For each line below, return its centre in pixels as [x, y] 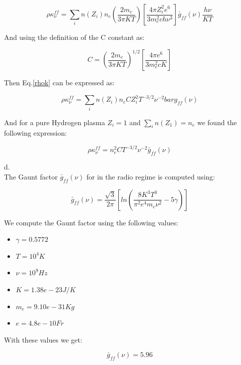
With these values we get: [43, 339]
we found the [217, 122]
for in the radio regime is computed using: [151, 176]
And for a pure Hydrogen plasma [55, 122]
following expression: [35, 133]
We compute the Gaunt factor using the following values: [91, 222]
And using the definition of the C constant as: [74, 37]
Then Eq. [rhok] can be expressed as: [59, 83]
